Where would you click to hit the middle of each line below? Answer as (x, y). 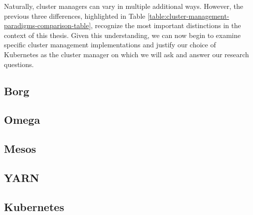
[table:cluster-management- (188, 16)
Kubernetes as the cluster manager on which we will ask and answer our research (126, 54)
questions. (19, 64)
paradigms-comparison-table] (48, 25)
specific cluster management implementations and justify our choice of (110, 45)
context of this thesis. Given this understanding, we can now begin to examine (123, 35)
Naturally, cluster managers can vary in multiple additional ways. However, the (124, 6)
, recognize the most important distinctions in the (166, 25)
